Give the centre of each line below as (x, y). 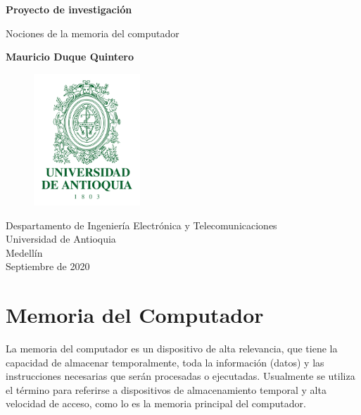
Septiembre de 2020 (48, 266)
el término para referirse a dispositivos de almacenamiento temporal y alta (166, 389)
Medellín (24, 252)
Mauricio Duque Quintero (70, 57)
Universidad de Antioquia (61, 239)
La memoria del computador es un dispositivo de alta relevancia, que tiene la (172, 349)
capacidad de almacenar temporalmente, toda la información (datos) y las (165, 362)
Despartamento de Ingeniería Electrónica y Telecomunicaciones (141, 225)
